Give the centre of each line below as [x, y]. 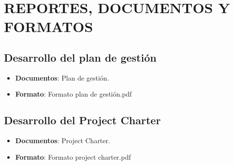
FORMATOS [49, 26]
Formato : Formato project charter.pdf [73, 157]
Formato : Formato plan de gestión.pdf [73, 94]
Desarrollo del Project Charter [82, 120]
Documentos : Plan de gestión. [62, 77]
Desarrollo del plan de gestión [80, 57]
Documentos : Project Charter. [63, 140]
